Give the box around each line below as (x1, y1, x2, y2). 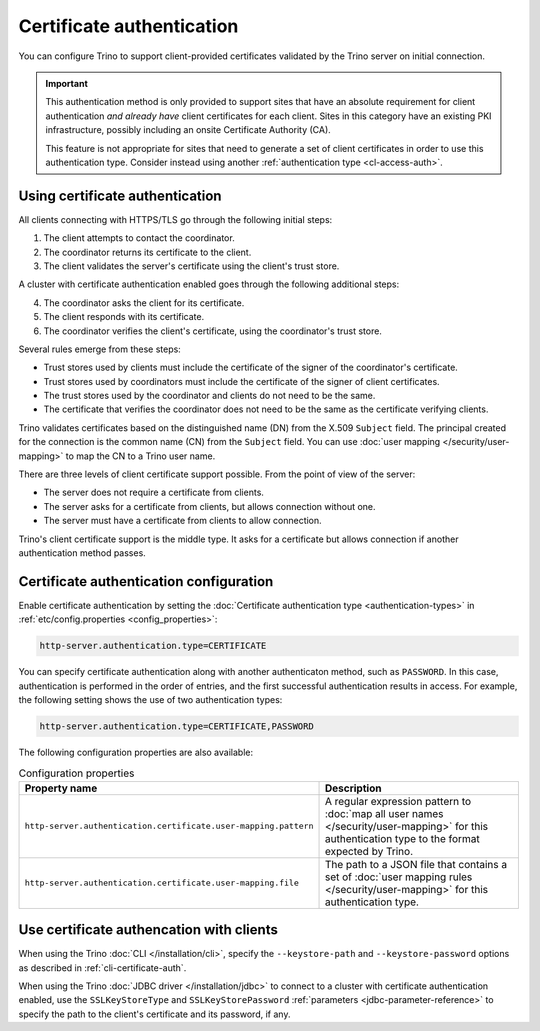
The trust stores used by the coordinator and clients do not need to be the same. (43, 390, 376, 402)
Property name (24, 781, 98, 795)
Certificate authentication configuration (18, 573, 274, 590)
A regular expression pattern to (324, 794, 472, 808)
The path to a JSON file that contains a (324, 857, 508, 871)
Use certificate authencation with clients (18, 921, 279, 939)
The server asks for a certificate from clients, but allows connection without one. (43, 500, 376, 512)
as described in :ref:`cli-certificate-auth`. (18, 961, 187, 974)
